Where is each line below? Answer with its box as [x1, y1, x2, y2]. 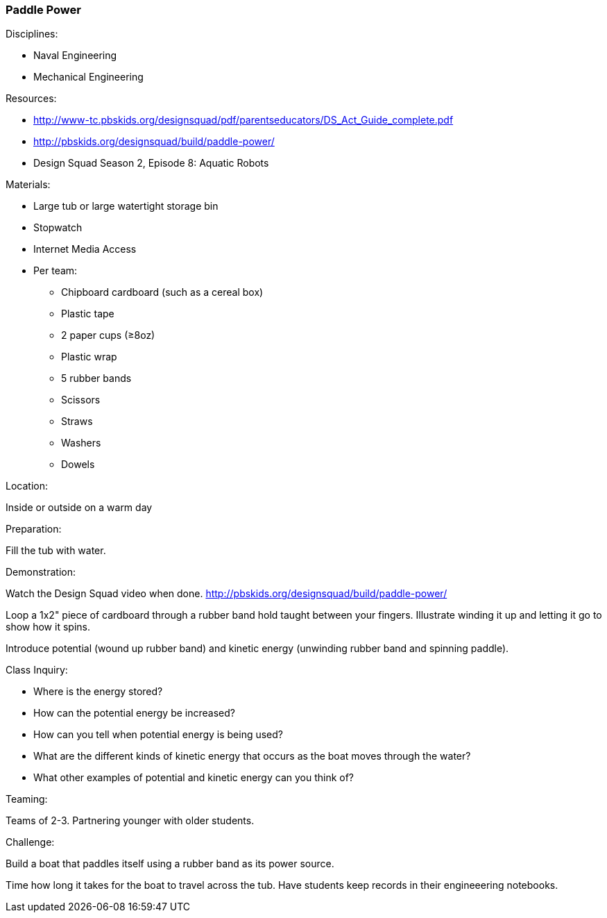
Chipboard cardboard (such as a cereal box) [61, 286, 264, 299]
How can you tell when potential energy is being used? [33, 728, 284, 741]
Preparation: [6, 523, 62, 535]
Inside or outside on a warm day [6, 501, 153, 514]
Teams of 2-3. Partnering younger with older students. [6, 815, 255, 827]
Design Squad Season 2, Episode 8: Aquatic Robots [33, 157, 269, 169]
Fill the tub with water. [6, 544, 106, 557]
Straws [61, 415, 93, 428]
